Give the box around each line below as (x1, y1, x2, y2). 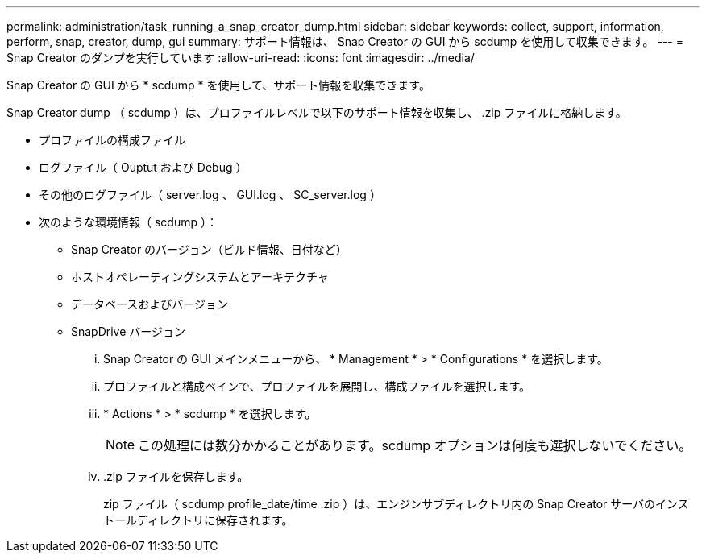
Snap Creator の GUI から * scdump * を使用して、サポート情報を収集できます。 (6, 78, 430, 92)
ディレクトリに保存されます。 (136, 513, 293, 527)
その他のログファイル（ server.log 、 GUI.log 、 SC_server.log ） (39, 188, 381, 201)
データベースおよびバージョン (71, 297, 229, 311)
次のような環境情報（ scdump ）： (39, 215, 218, 229)
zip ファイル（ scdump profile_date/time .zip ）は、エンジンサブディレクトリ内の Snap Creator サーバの (103, 497, 656, 511)
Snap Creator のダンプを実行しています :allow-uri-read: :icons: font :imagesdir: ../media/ (6, 51, 475, 64)
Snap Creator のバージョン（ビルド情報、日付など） (71, 242, 347, 256)
